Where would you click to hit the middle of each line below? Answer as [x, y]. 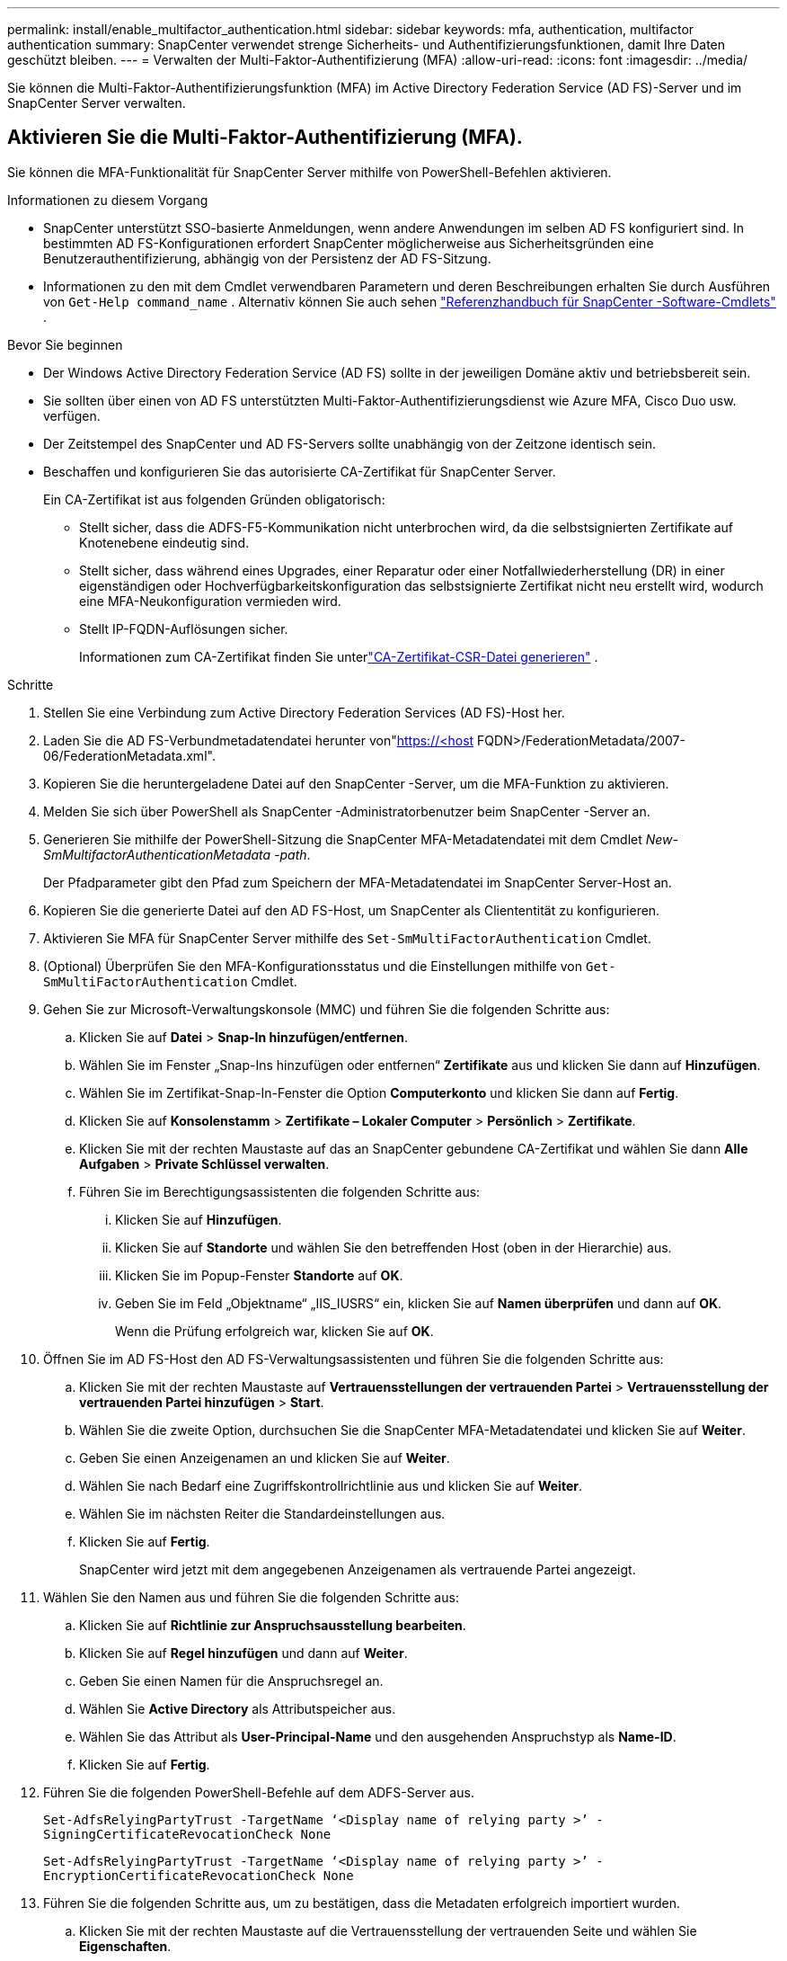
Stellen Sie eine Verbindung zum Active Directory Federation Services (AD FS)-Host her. [304, 712]
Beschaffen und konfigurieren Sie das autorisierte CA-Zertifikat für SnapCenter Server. [300, 471]
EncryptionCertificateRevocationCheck [180, 1875]
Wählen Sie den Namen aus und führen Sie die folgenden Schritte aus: [251, 1597]
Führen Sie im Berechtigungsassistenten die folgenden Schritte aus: [280, 1191]
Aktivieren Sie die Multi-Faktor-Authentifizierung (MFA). [265, 138]
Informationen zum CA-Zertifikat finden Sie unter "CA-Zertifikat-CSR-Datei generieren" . [339, 656]
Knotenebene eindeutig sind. [164, 542]
